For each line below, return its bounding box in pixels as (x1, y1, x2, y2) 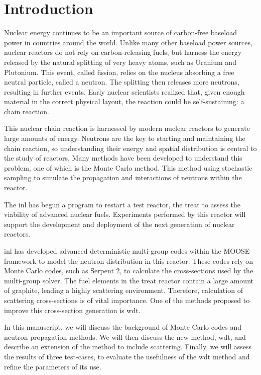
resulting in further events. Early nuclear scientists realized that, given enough (4, 86, 245, 97)
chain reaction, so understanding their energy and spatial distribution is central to (4, 142, 257, 153)
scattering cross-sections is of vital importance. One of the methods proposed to (4, 294, 250, 305)
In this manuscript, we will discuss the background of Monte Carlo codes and (4, 322, 242, 332)
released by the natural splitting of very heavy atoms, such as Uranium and (4, 56, 236, 67)
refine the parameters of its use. (4, 361, 101, 371)
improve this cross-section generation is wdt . (4, 305, 141, 315)
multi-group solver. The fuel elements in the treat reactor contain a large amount (4, 275, 253, 285)
